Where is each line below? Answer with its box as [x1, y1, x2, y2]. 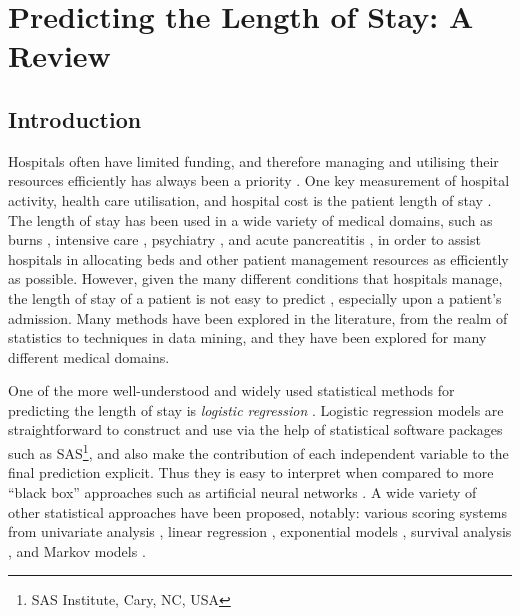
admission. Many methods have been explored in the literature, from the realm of [8, 307, 508, 328]
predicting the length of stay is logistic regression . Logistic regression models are [8, 399, 504, 420]
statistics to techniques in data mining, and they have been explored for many [8, 327, 487, 348]
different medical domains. [8, 346, 170, 367]
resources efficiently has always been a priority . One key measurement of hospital [8, 170, 510, 191]
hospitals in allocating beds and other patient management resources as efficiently [8, 248, 509, 269]
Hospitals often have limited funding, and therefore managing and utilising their [8, 150, 499, 171]
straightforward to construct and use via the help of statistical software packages [8, 419, 503, 440]
